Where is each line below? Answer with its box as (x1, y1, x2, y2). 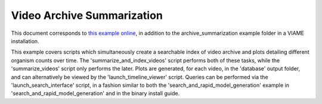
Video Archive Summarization (11, 9, 163, 22)
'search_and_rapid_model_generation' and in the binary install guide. (11, 90, 180, 97)
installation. (11, 37, 39, 44)
